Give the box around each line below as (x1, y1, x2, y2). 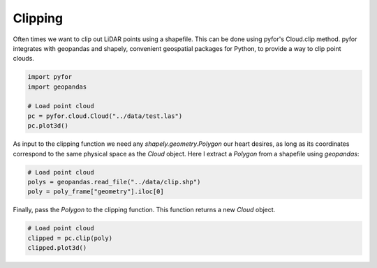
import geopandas (27, 82, 87, 91)
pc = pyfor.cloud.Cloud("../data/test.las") (27, 112, 183, 120)
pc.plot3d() (27, 122, 69, 130)
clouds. (13, 54, 35, 63)
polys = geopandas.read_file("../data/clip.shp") (27, 178, 201, 186)
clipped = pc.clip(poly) (27, 234, 113, 242)
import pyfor (27, 73, 73, 81)
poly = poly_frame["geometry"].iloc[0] (27, 188, 164, 195)
